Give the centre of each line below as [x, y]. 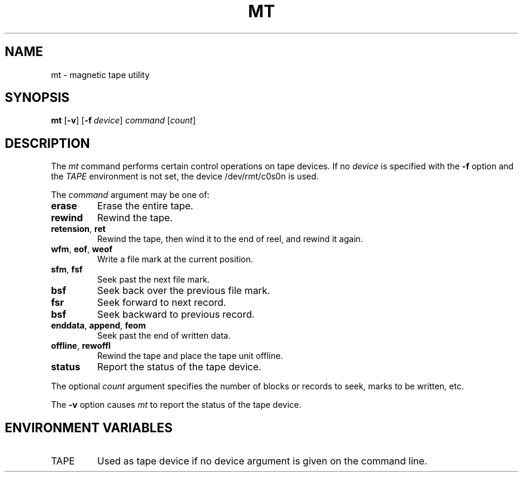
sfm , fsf [67, 270]
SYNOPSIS [37, 98]
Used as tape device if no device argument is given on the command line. [262, 461]
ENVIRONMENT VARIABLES [89, 428]
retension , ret [78, 229]
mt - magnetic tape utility [100, 75]
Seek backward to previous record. [176, 315]
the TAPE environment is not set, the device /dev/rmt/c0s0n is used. [185, 176]
